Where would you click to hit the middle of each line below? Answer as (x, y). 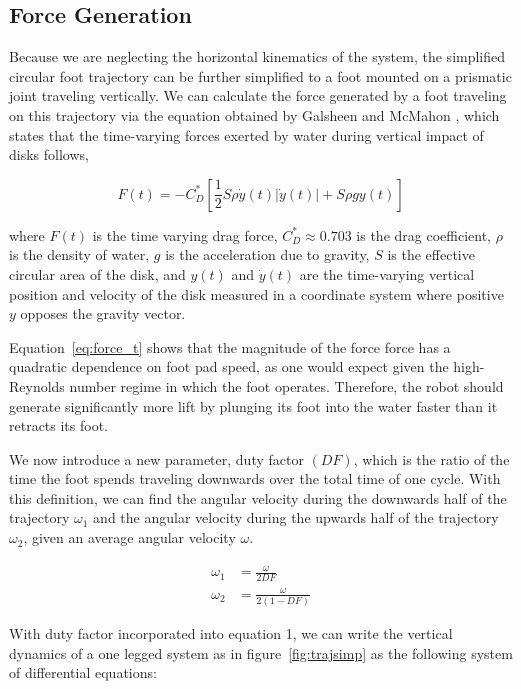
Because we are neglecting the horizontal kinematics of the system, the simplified (257, 56)
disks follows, (49, 154)
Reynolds (37, 385)
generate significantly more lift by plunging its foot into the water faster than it (253, 405)
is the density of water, (79, 254)
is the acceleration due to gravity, (267, 254)
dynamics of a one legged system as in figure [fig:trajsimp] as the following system (261, 652)
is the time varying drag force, (185, 234)
